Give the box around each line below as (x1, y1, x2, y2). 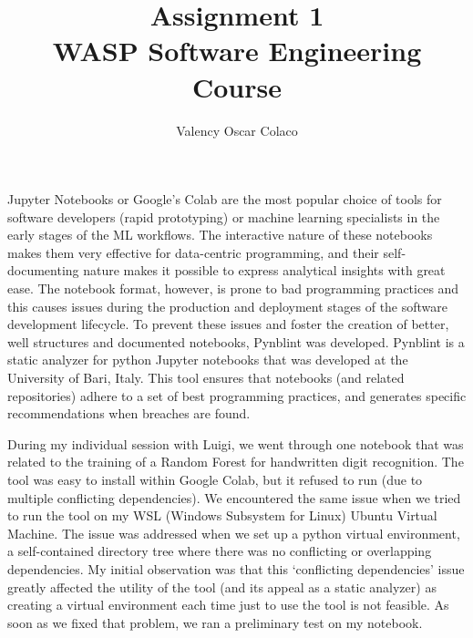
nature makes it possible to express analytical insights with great (83, 261, 446, 280)
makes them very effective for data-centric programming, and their (7, 242, 379, 262)
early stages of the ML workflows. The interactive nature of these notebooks (7, 225, 433, 244)
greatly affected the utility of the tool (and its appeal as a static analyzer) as (7, 577, 437, 596)
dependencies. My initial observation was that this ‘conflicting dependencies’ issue (7, 559, 465, 578)
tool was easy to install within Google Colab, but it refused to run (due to (7, 470, 423, 489)
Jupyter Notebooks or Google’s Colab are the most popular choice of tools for (7, 190, 442, 209)
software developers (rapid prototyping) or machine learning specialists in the (7, 207, 440, 226)
